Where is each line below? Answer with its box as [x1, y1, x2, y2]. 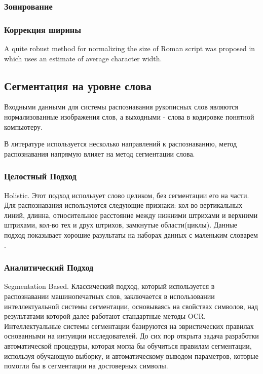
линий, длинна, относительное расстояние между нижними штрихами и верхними [4, 209, 258, 220]
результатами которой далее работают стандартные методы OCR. [4, 311, 206, 321]
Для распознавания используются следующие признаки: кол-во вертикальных [4, 200, 243, 210]
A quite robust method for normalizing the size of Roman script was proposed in [4, 43, 255, 54]
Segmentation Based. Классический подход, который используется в [4, 281, 215, 291]
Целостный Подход [4, 170, 77, 182]
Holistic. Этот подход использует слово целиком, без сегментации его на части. [4, 190, 249, 200]
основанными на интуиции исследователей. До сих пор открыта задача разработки [4, 330, 259, 341]
